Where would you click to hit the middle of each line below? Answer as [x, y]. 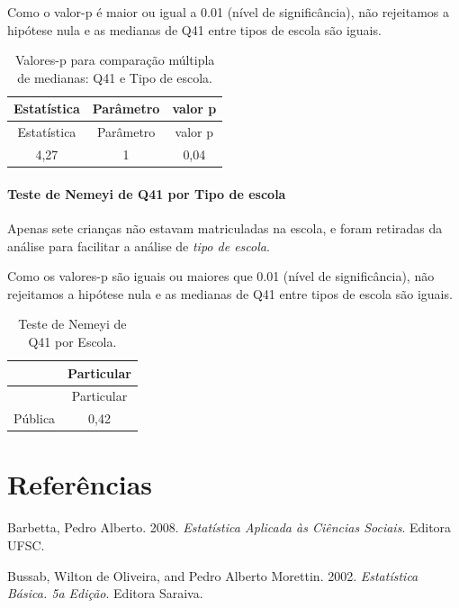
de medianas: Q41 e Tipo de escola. [115, 77]
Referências [80, 484]
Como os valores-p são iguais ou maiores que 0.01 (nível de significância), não [221, 276]
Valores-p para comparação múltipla [115, 60]
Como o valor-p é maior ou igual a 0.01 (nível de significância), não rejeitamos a [229, 12]
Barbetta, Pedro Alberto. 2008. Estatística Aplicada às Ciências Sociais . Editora [229, 527]
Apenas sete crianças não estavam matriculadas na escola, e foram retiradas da [225, 227]
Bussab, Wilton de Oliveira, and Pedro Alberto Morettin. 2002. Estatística [213, 575]
